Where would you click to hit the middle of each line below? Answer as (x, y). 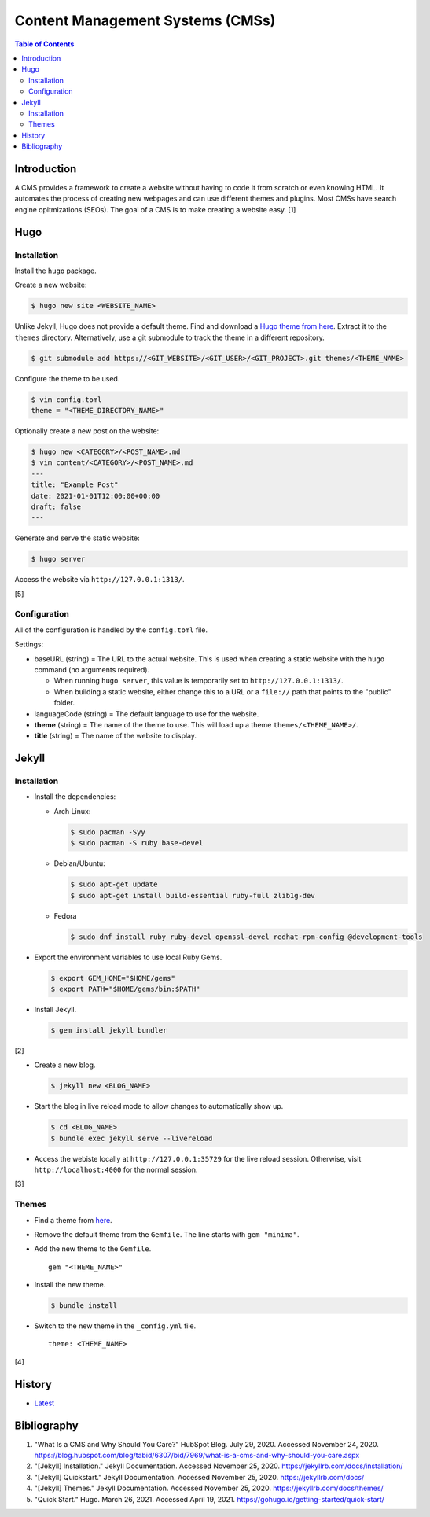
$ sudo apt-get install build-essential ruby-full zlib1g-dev (193, 895)
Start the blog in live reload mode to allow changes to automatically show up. (159, 1106)
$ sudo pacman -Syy (108, 832)
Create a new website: (51, 285)
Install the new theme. (70, 1285)
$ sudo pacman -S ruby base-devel (137, 843)
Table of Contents (44, 44)
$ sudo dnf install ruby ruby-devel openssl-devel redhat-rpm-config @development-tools (247, 937)
